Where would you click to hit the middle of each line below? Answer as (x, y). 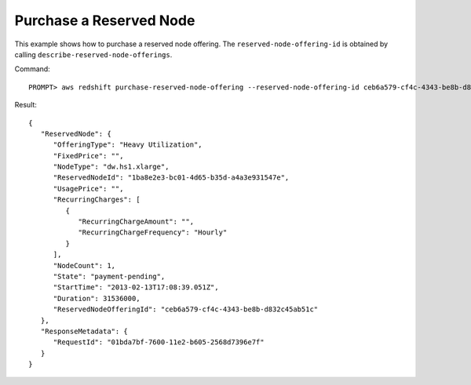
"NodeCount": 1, (84, 265)
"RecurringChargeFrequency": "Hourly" (153, 232)
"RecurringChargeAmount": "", (136, 222)
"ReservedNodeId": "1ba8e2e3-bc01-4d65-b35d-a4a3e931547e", (171, 178)
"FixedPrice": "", (88, 156)
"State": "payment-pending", (109, 276)
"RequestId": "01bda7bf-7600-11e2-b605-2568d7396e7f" (159, 342)
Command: (32, 69)
